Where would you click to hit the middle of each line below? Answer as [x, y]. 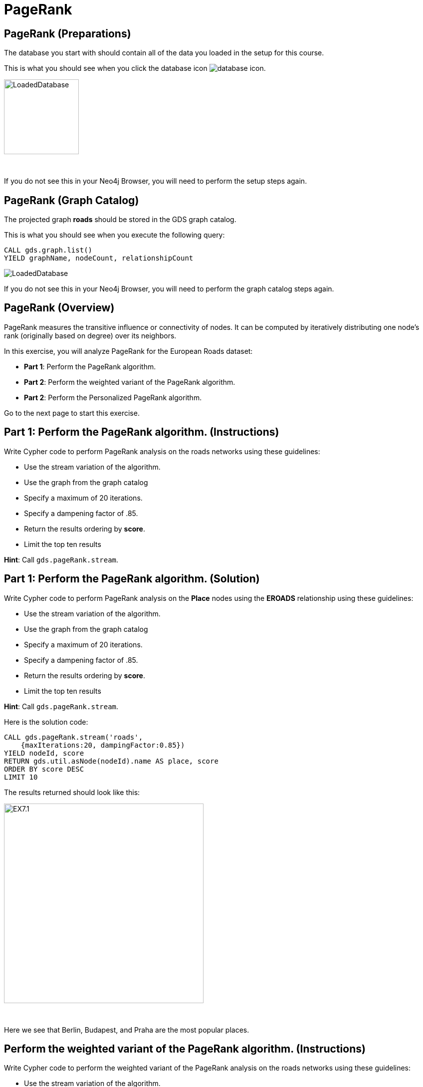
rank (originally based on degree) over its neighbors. [90, 335]
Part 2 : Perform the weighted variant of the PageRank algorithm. [130, 382]
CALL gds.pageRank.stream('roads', [74, 737]
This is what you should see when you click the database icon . [135, 68]
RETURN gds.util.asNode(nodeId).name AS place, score [111, 761]
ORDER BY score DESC [44, 769]
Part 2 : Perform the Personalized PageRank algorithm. [113, 397]
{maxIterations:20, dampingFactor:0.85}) [103, 745]
